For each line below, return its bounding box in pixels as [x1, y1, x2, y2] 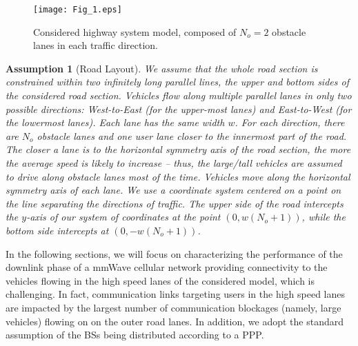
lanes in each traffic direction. [33, 38, 158, 52]
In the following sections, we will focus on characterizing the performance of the [6, 246, 343, 261]
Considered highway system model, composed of [33, 24, 237, 39]
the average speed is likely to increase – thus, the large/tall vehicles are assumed [6, 156, 342, 170]
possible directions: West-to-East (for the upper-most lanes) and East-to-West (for [6, 101, 352, 116]
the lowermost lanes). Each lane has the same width [6, 115, 225, 130]
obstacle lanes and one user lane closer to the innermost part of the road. [37, 128, 347, 143]
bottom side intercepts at [6, 223, 109, 237]
